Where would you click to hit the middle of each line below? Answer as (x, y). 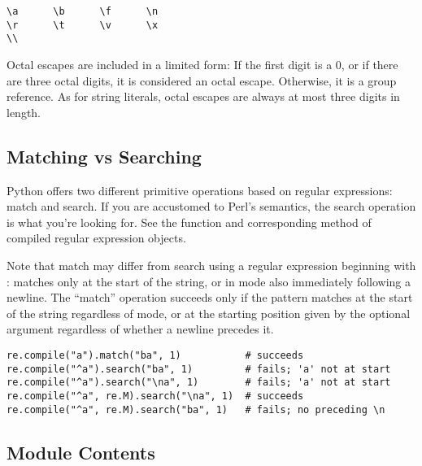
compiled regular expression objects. (96, 238)
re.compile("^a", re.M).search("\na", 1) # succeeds (155, 396)
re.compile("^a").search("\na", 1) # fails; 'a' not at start (199, 383)
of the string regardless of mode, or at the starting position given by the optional (209, 313)
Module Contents (81, 452)
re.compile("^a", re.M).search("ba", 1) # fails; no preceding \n (196, 409)
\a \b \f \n (83, 11)
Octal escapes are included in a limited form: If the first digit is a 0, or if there (202, 64)
